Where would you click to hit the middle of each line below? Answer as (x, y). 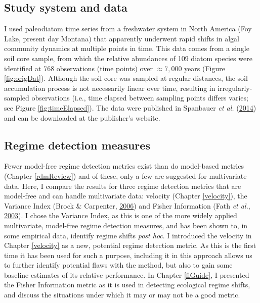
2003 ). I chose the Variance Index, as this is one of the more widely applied (121, 215)
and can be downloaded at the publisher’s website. (82, 117)
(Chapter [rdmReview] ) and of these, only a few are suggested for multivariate (125, 175)
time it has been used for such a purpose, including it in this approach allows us (128, 255)
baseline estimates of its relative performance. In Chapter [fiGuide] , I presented (127, 274)
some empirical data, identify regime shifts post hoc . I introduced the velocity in (128, 235)
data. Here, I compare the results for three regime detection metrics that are (123, 186)
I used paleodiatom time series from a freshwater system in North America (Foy (128, 29)
